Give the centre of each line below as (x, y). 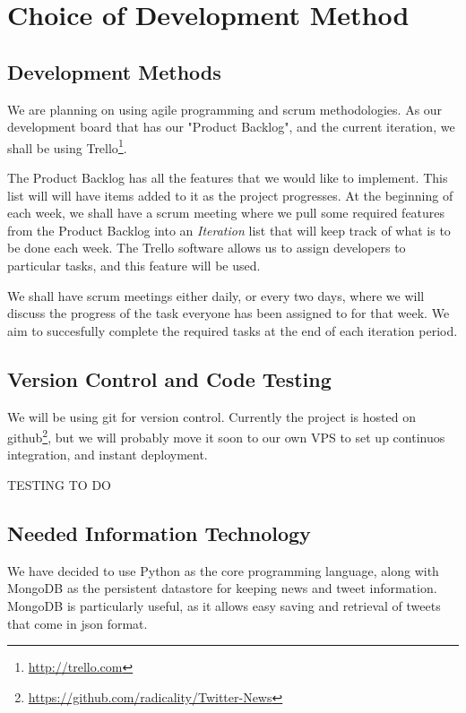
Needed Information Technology (159, 533)
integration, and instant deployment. (108, 455)
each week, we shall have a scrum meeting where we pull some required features (226, 213)
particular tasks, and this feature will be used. (134, 265)
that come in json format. (78, 623)
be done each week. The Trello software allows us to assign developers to (207, 248)
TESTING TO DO (59, 485)
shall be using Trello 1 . (67, 146)
